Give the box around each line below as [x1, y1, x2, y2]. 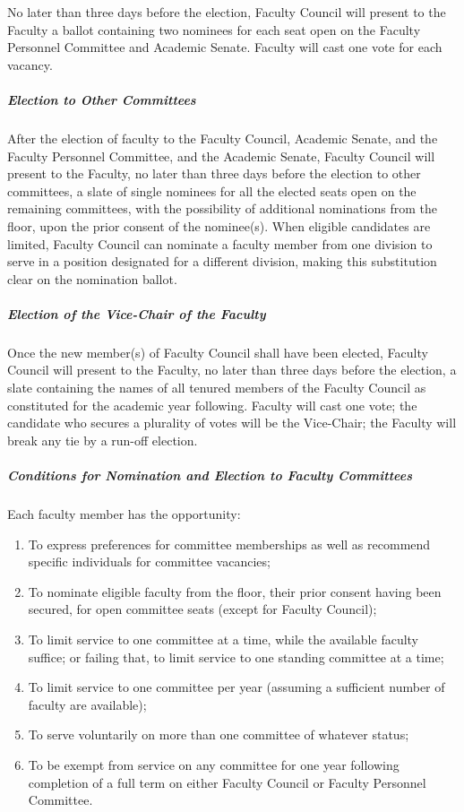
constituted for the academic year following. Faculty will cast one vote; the [7, 395, 417, 414]
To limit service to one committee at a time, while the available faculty [28, 629, 419, 648]
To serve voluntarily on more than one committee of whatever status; [28, 725, 409, 744]
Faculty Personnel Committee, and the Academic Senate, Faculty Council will [7, 146, 435, 165]
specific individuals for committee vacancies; [28, 552, 271, 571]
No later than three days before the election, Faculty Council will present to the [7, 3, 446, 21]
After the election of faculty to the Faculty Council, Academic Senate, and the [7, 128, 438, 147]
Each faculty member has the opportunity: [7, 504, 241, 523]
